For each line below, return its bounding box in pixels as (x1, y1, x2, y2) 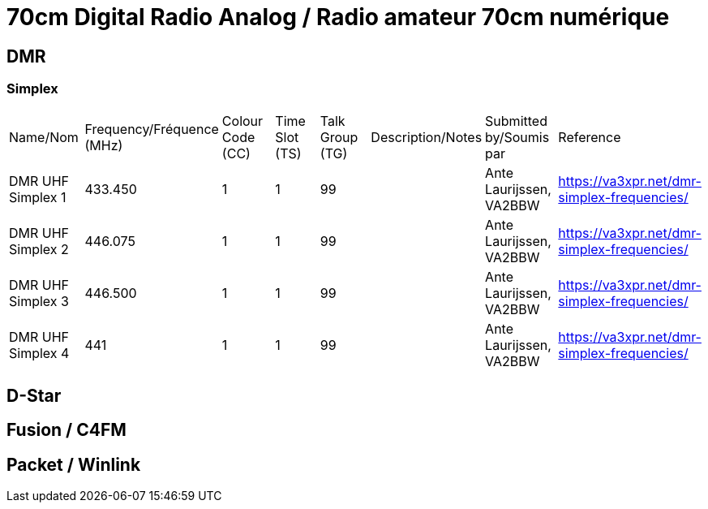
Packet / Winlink (6, 454, 141, 475)
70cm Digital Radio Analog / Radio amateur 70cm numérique (6, 3, 670, 31)
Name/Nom (9, 128, 79, 145)
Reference (558, 128, 621, 145)
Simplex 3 (9, 292, 69, 309)
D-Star (6, 385, 62, 406)
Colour (221, 112, 264, 129)
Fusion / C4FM (6, 420, 127, 441)
